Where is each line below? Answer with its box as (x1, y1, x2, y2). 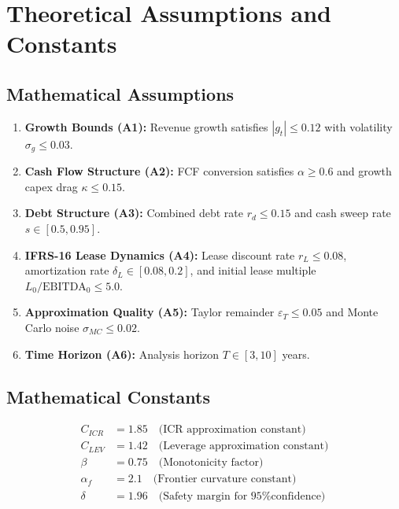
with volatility (324, 118, 393, 135)
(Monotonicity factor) (158, 457, 264, 469)
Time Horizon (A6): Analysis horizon (24, 345, 220, 362)
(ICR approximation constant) (158, 424, 306, 436)
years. (282, 345, 310, 362)
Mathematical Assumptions (6, 81, 235, 105)
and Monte (326, 304, 379, 320)
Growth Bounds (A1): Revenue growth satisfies (24, 118, 268, 135)
